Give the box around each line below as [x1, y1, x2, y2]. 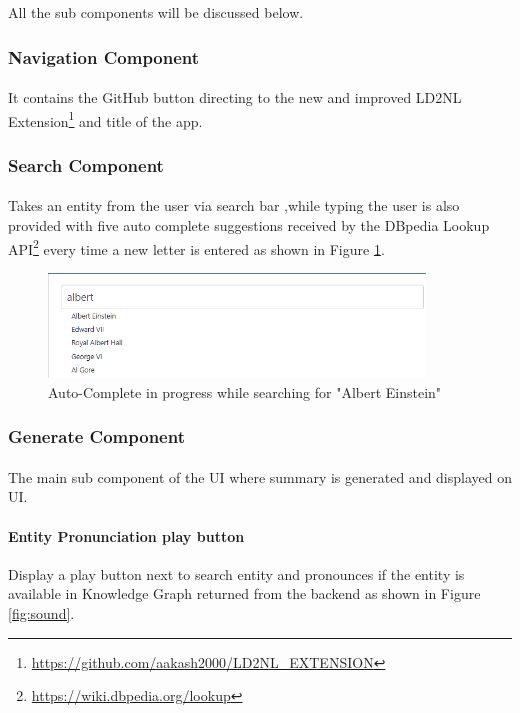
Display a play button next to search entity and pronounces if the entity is [8, 563, 465, 584]
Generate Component [8, 424, 185, 449]
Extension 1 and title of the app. [8, 107, 203, 131]
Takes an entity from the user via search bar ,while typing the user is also [8, 195, 460, 216]
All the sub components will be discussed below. [8, 2, 304, 22]
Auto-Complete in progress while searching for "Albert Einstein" [48, 381, 442, 402]
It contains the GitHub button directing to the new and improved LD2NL [8, 87, 462, 108]
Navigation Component [8, 44, 200, 69]
